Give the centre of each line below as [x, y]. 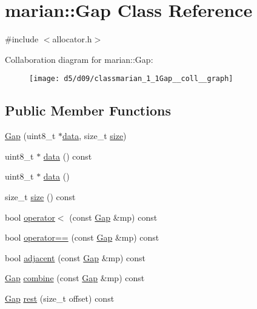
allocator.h [72, 39]
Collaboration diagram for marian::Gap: [79, 59]
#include [22, 39]
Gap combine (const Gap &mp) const [75, 278]
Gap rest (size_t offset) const [60, 298]
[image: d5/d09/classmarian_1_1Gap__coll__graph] [131, 79]
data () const [68, 156]
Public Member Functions [88, 110]
